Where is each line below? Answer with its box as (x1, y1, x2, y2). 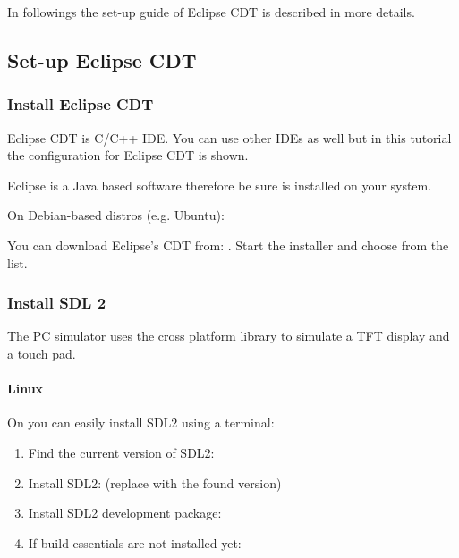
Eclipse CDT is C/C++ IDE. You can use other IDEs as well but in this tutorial (7, 128, 452, 147)
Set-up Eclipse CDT (7, 46, 197, 73)
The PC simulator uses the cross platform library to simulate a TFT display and (7, 326, 450, 345)
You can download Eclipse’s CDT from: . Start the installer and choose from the (7, 235, 449, 254)
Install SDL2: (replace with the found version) (28, 473, 282, 492)
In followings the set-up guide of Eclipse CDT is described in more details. (7, 3, 415, 21)
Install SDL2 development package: (28, 503, 222, 522)
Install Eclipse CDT (7, 93, 154, 115)
